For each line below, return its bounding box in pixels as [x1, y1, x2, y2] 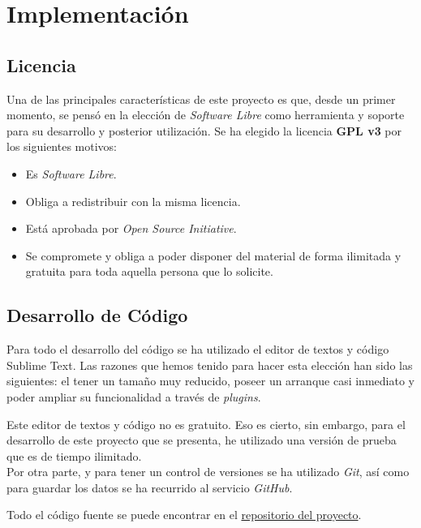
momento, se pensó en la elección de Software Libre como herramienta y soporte [6, 106, 405, 123]
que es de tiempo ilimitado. [6, 447, 142, 464]
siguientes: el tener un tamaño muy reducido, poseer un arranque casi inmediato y [6, 372, 415, 389]
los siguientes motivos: [6, 138, 118, 155]
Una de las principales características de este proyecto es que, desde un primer [6, 90, 396, 107]
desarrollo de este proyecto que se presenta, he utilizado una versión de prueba [6, 431, 397, 449]
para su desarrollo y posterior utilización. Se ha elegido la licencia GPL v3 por [6, 122, 402, 139]
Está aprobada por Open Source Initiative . [25, 220, 237, 237]
